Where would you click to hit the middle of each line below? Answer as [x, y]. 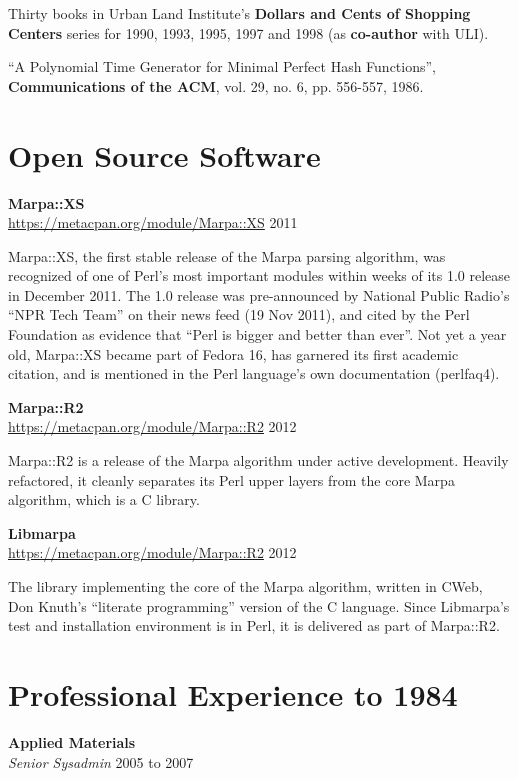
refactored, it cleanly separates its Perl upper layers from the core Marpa [231, 479]
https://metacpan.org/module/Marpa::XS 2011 [153, 222]
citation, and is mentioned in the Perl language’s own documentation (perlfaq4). [254, 373]
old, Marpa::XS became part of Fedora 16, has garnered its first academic [233, 353]
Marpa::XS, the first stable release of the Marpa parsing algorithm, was [227, 255]
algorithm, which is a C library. [104, 499]
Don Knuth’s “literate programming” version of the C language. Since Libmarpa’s [259, 605]
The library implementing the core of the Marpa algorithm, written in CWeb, [245, 586]
